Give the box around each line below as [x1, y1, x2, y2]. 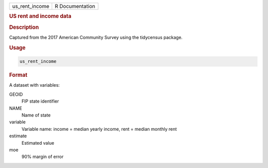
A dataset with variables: [9, 82, 60, 88]
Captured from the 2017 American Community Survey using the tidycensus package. [9, 34, 183, 40]
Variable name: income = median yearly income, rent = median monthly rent [21, 126, 177, 132]
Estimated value [21, 140, 55, 146]
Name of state [21, 112, 51, 118]
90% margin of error [21, 154, 64, 160]
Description [9, 24, 39, 31]
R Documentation [55, 3, 95, 9]
